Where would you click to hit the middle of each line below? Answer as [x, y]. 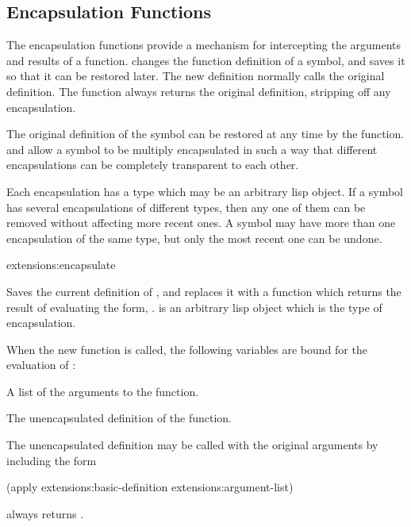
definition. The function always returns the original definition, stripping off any [199, 91]
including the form [52, 460]
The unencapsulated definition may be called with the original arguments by [192, 445]
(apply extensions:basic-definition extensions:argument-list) [150, 487]
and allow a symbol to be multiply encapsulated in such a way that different [192, 149]
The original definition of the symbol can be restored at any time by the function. [205, 134]
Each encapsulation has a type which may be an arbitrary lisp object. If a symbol [205, 191]
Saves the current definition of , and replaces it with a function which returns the [204, 291]
